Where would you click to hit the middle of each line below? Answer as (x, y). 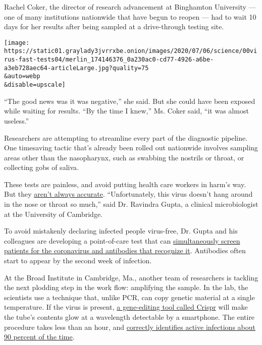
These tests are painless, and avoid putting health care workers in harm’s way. (125, 184)
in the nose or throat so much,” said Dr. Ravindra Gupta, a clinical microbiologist (131, 204)
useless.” (17, 120)
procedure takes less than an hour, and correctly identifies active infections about (130, 327)
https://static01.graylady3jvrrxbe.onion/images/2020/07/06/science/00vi (131, 51)
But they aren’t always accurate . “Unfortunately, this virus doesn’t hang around (128, 194)
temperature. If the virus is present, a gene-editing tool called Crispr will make (126, 307)
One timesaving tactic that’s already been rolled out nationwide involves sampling (131, 148)
